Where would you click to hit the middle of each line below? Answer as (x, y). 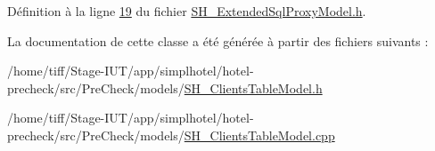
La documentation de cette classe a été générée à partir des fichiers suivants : (218, 40)
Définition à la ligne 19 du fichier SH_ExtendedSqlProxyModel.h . (187, 11)
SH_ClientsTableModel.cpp (259, 135)
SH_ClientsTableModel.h (253, 87)
